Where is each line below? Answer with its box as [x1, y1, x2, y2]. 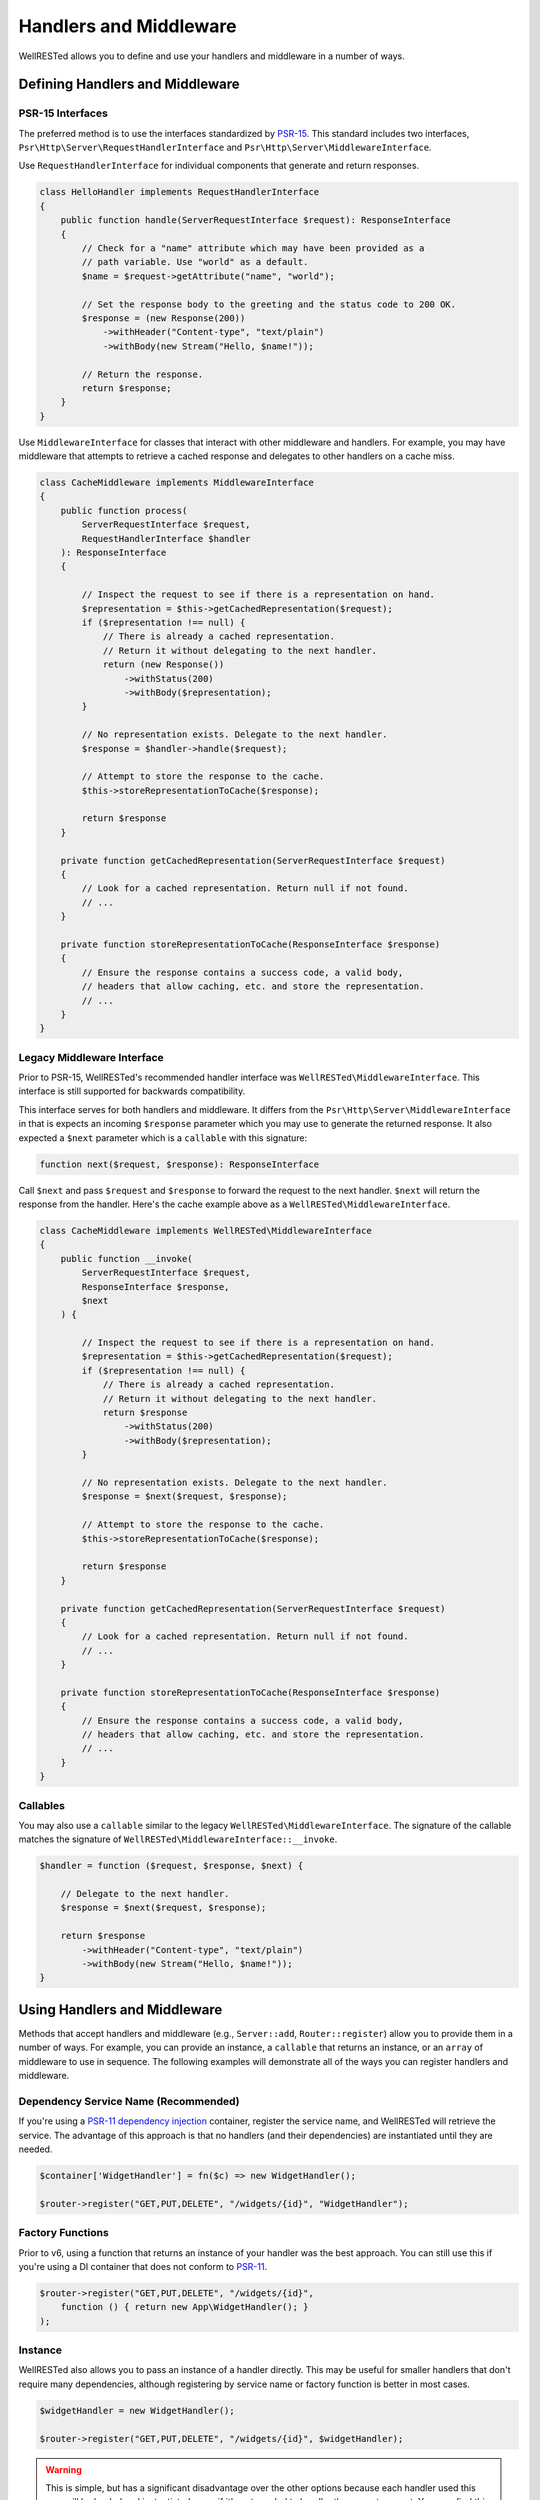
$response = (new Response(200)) [81, 312, 246, 324]
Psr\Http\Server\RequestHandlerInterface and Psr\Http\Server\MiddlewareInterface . [18, 141, 432, 154]
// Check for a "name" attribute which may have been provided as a [81, 243, 425, 254]
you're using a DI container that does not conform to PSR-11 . [18, 2260, 268, 2272]
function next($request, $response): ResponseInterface [39, 1158, 320, 1170]
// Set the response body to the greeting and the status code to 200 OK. [81, 298, 457, 310]
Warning [45, 2463, 82, 2475]
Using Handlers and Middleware [18, 2001, 223, 2018]
